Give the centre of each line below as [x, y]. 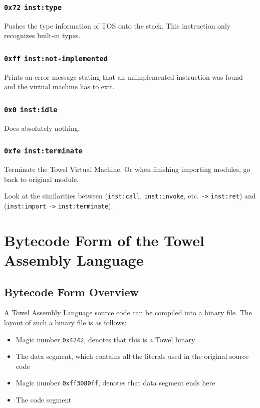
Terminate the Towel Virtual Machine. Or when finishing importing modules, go [127, 169]
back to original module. [42, 179]
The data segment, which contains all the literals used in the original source [132, 356]
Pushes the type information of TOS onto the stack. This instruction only [117, 25]
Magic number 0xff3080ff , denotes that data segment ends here [115, 383]
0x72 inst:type [33, 7]
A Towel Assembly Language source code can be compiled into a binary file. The [128, 313]
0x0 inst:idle [31, 110]
